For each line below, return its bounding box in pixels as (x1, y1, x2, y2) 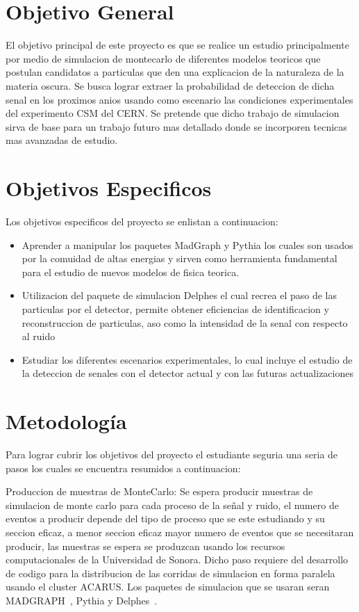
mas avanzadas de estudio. (6, 133, 118, 147)
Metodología (6, 407, 127, 435)
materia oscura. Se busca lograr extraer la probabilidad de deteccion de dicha (6, 78, 335, 92)
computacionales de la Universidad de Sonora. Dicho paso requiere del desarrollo (6, 552, 349, 567)
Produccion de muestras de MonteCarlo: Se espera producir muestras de (6, 484, 313, 499)
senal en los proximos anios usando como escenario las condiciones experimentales (6, 92, 353, 106)
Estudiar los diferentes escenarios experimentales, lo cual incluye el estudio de (22, 352, 353, 367)
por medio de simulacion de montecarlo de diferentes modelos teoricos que (6, 51, 321, 65)
